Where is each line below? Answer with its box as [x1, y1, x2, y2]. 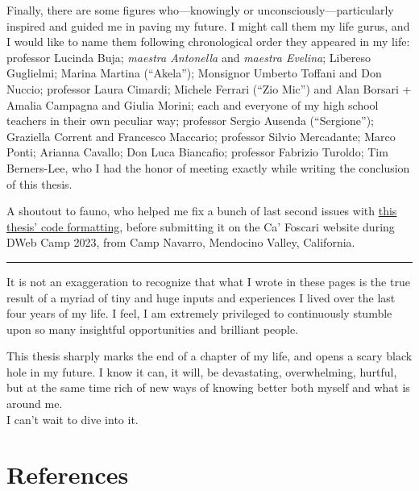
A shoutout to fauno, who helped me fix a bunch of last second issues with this [6, 202, 397, 219]
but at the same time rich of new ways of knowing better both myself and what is [6, 379, 410, 396]
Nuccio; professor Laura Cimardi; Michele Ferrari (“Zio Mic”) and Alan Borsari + [6, 80, 412, 97]
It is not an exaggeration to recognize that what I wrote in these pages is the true [6, 273, 410, 289]
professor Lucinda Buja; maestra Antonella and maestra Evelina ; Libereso [6, 48, 371, 65]
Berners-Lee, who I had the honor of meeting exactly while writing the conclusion [6, 159, 410, 176]
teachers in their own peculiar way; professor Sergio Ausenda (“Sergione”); [6, 112, 374, 129]
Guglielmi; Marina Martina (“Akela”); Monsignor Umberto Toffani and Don [6, 64, 382, 81]
